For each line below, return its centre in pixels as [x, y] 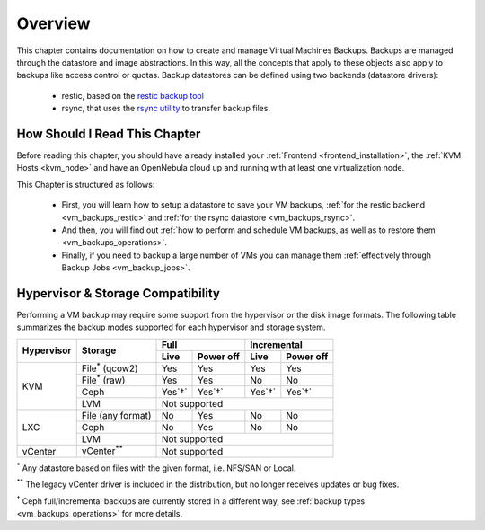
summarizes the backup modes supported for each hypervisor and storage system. [171, 327]
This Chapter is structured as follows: [86, 184]
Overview [53, 23]
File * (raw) [103, 380]
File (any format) [116, 416]
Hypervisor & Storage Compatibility [118, 293]
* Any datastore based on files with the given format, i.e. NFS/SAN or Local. [156, 467]
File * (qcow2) [110, 367]
